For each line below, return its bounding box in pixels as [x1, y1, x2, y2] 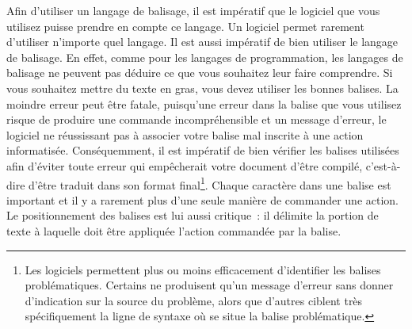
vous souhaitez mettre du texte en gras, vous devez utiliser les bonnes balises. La [6, 79, 399, 96]
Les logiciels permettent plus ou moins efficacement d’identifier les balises [25, 261, 381, 277]
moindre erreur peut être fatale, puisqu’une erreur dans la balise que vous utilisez [6, 95, 402, 112]
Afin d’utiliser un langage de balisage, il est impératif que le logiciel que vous [6, 2, 380, 18]
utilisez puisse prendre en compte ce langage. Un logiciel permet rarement [6, 17, 364, 34]
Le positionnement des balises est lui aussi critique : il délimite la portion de [6, 207, 379, 224]
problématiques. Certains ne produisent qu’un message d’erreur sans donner [25, 277, 394, 293]
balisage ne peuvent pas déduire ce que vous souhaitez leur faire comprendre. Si [6, 64, 393, 81]
